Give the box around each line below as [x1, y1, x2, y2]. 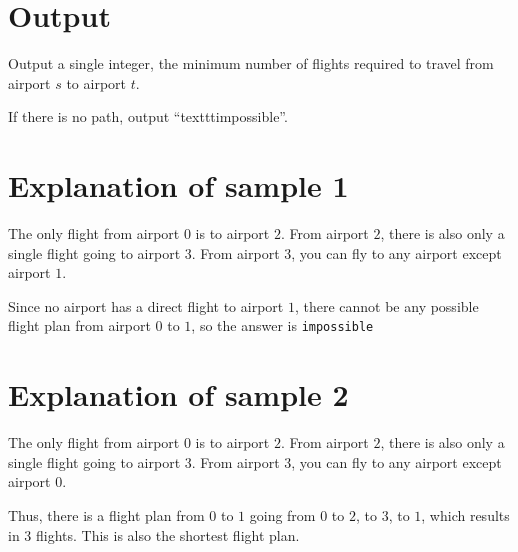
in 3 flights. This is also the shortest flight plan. [8, 524, 300, 545]
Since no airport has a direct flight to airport [8, 295, 284, 316]
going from [249, 504, 316, 525]
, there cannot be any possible [294, 295, 479, 316]
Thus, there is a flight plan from [8, 504, 205, 525]
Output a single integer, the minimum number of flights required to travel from [8, 53, 494, 74]
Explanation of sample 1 [8, 165, 349, 206]
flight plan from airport [8, 315, 151, 336]
